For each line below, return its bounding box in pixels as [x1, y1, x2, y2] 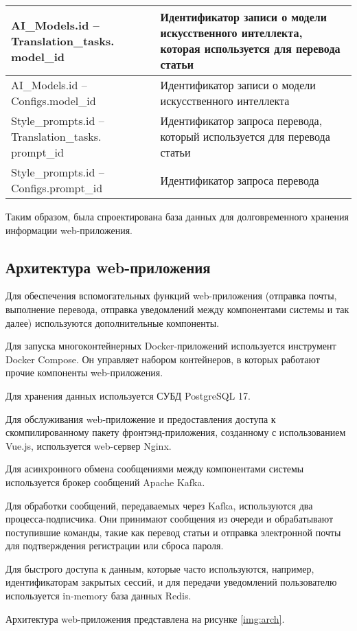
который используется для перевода [160, 128, 330, 144]
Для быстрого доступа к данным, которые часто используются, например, [5, 561, 314, 575]
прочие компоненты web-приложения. [5, 365, 163, 380]
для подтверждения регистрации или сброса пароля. [5, 538, 224, 553]
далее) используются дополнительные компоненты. [5, 315, 220, 330]
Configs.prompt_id [11, 180, 103, 196]
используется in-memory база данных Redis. [5, 588, 192, 603]
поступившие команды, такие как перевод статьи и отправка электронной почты [5, 525, 341, 539]
